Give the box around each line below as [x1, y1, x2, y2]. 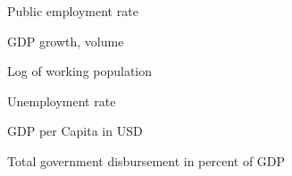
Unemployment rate [7, 91, 116, 110]
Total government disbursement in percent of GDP [7, 151, 286, 170]
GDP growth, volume [7, 31, 124, 50]
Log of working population [7, 62, 153, 80]
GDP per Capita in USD [7, 122, 143, 140]
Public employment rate [7, 2, 138, 20]
